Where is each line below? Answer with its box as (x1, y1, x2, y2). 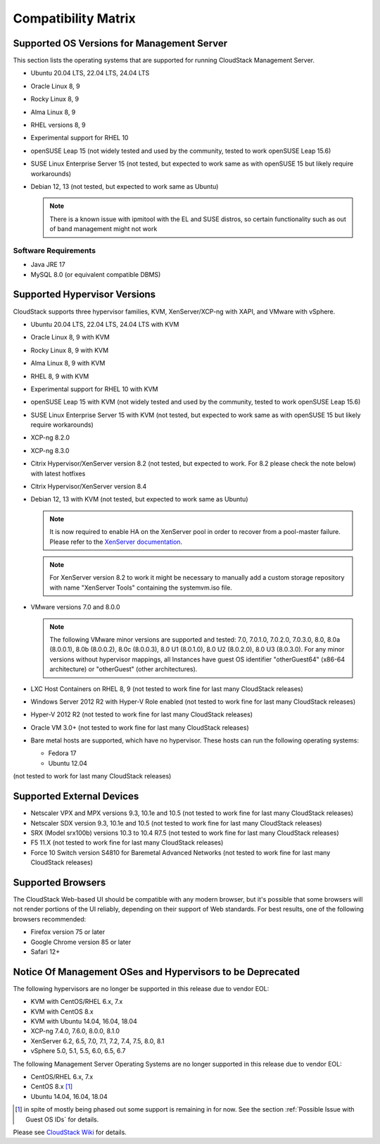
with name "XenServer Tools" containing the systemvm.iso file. (49, 583, 232, 592)
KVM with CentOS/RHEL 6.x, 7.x (30, 997, 123, 1006)
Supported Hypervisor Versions (13, 289, 156, 301)
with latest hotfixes (30, 469, 86, 478)
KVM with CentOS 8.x (30, 1007, 94, 1016)
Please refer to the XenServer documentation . (49, 537, 183, 546)
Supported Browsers (13, 876, 106, 888)
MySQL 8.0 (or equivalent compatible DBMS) (30, 270, 161, 278)
